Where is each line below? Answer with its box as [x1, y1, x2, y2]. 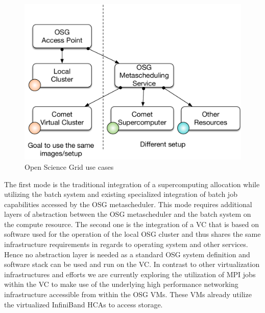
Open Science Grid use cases [25, 161, 114, 172]
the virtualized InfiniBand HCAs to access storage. [4, 299, 163, 309]
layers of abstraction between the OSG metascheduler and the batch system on [4, 209, 251, 219]
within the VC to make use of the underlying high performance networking [4, 279, 238, 289]
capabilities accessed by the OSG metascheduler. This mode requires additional [4, 198, 252, 209]
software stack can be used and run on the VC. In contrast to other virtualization [4, 259, 260, 270]
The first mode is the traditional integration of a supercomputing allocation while [4, 178, 260, 189]
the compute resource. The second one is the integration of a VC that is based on [4, 218, 259, 229]
